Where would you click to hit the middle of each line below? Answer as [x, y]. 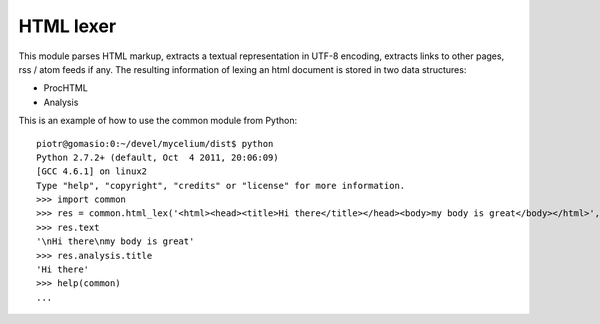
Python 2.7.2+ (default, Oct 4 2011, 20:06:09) [157, 157]
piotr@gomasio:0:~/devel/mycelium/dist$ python [155, 143]
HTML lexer [67, 26]
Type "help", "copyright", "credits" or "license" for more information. [221, 185]
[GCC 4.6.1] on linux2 [92, 171]
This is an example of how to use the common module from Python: [158, 121]
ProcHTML [66, 88]
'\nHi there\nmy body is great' [115, 241]
